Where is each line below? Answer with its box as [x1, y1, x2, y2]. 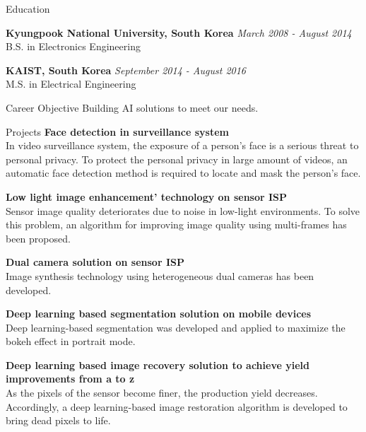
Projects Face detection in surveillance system [6, 124, 229, 139]
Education [6, 1, 50, 16]
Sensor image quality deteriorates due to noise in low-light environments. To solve [6, 203, 360, 218]
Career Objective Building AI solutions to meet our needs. [6, 100, 259, 115]
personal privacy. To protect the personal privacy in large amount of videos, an [6, 151, 348, 166]
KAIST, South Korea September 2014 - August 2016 [6, 62, 246, 77]
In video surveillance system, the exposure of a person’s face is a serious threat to [6, 138, 359, 153]
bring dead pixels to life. [6, 413, 111, 428]
